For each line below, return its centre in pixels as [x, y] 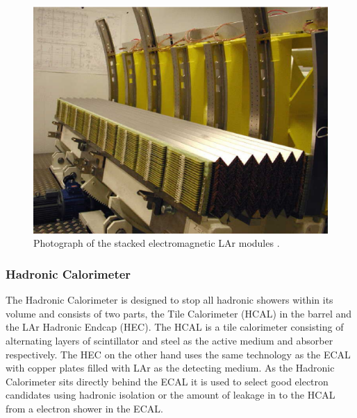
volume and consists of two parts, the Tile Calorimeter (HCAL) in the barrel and [179, 313]
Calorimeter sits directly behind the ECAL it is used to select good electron [167, 381]
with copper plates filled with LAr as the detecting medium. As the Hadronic [170, 368]
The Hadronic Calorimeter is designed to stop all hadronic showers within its [169, 300]
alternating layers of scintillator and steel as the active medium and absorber [169, 340]
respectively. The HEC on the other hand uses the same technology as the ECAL [178, 354]
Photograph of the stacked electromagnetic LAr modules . [157, 243]
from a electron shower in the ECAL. [84, 408]
